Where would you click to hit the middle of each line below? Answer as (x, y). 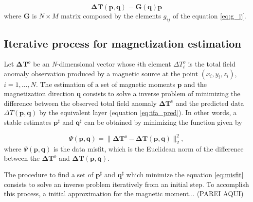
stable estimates (28, 122)
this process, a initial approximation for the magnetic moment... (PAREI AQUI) (124, 194)
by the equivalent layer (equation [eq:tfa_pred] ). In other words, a (138, 112)
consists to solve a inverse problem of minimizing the (162, 93)
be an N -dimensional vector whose (84, 64)
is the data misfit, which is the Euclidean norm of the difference (148, 148)
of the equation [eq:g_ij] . (210, 16)
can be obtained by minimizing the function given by (163, 122)
